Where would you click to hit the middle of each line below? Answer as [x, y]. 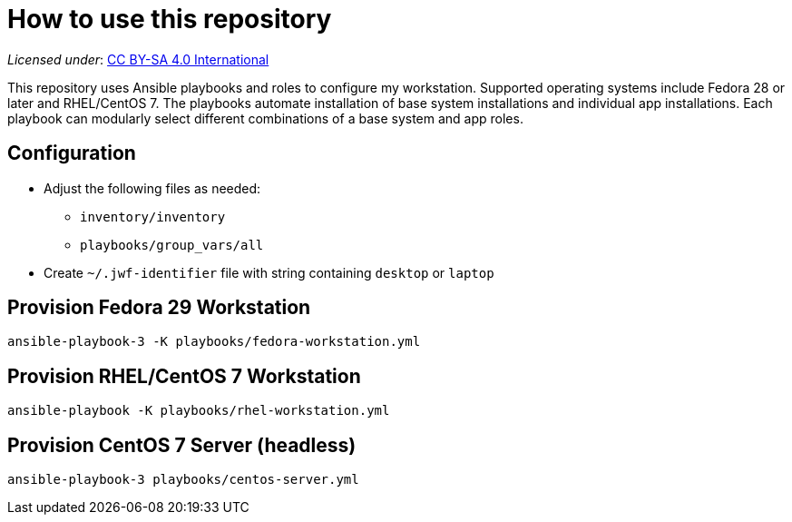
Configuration [72, 153]
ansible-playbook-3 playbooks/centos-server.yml [183, 480]
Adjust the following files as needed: [152, 188]
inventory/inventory [153, 217]
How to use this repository [170, 19]
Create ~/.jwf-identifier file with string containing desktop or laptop [269, 272]
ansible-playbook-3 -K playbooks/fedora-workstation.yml [214, 342]
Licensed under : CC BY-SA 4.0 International [138, 59]
